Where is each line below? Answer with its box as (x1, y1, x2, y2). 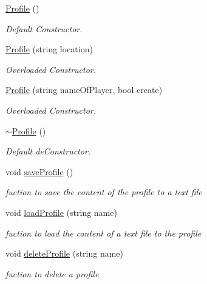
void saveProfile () (5, 165, 73, 178)
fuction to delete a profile (5, 267, 99, 280)
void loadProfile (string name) (5, 206, 117, 218)
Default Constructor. (5, 22, 83, 35)
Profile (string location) (5, 43, 93, 55)
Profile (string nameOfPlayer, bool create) (5, 83, 163, 96)
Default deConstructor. (5, 145, 91, 158)
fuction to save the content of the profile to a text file (5, 185, 202, 198)
